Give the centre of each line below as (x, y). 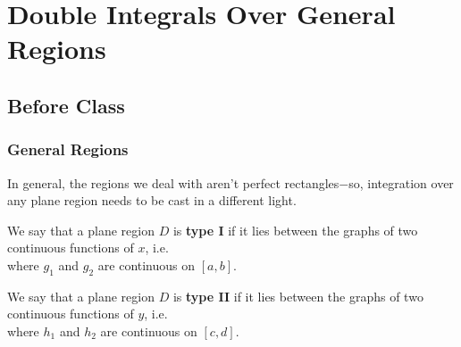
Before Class (66, 105)
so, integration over (401, 182)
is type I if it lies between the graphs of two (295, 230)
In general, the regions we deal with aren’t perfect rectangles (173, 182)
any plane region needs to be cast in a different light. (152, 200)
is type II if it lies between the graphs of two (298, 296)
